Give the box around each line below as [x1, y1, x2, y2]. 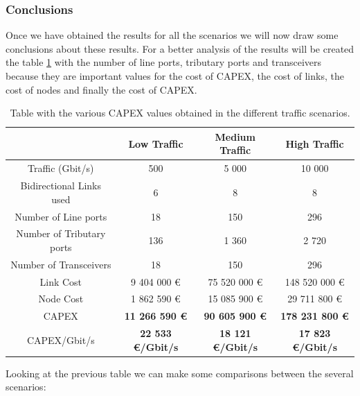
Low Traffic [128, 136, 183, 150]
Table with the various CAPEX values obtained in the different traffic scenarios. [10, 105, 350, 120]
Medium [215, 129, 255, 144]
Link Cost [39, 274, 82, 289]
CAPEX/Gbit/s [26, 332, 95, 347]
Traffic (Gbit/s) [28, 161, 94, 175]
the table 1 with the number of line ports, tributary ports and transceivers [6, 55, 322, 69]
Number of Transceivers [10, 257, 111, 271]
